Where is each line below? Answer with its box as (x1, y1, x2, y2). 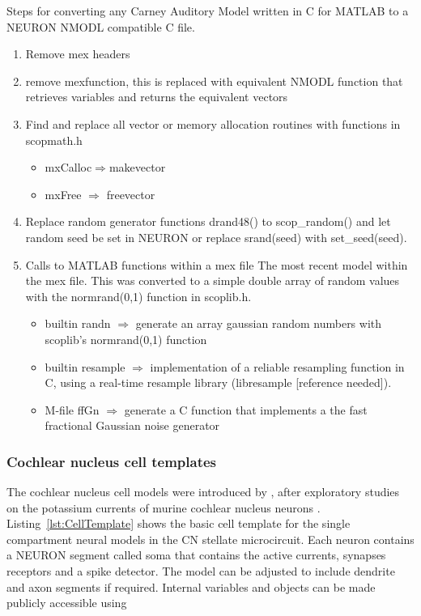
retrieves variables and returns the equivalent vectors (25, 88, 288, 105)
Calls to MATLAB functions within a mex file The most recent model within (25, 256, 408, 273)
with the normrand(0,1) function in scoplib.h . (25, 287, 252, 304)
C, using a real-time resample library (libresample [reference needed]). (45, 374, 392, 391)
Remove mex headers (25, 45, 130, 62)
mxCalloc (45, 159, 92, 176)
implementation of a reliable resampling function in (150, 358, 405, 375)
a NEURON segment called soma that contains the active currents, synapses (6, 546, 386, 563)
